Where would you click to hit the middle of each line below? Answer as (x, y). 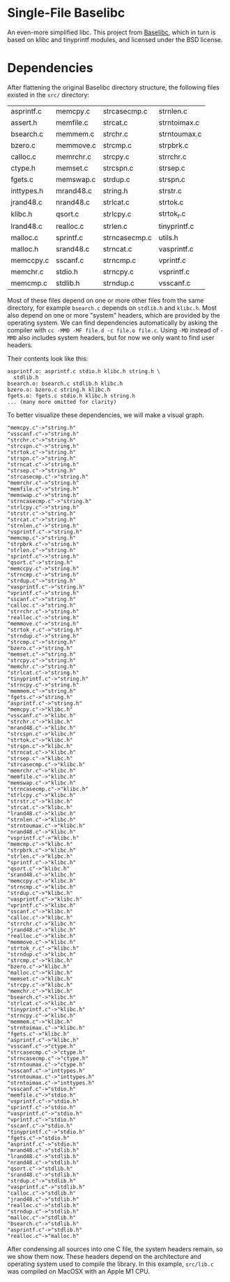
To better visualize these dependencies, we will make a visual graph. (106, 415)
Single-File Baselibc (66, 13)
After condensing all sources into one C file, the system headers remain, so (115, 1249)
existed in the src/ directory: (48, 94)
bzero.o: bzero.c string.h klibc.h (59, 390)
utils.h (169, 238)
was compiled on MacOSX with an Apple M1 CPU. (78, 1272)
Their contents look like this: (48, 359)
